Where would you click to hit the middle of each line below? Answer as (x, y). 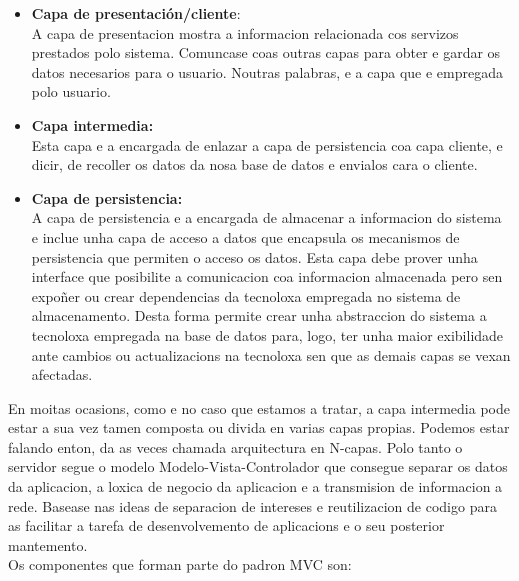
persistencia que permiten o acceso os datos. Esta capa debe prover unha (254, 256)
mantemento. (48, 544)
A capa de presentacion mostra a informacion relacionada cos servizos (245, 32)
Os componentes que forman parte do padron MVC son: (180, 564)
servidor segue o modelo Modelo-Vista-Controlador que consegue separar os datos (258, 466)
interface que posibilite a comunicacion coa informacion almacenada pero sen (267, 276)
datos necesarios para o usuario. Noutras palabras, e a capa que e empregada (267, 71)
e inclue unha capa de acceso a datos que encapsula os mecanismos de (245, 236)
